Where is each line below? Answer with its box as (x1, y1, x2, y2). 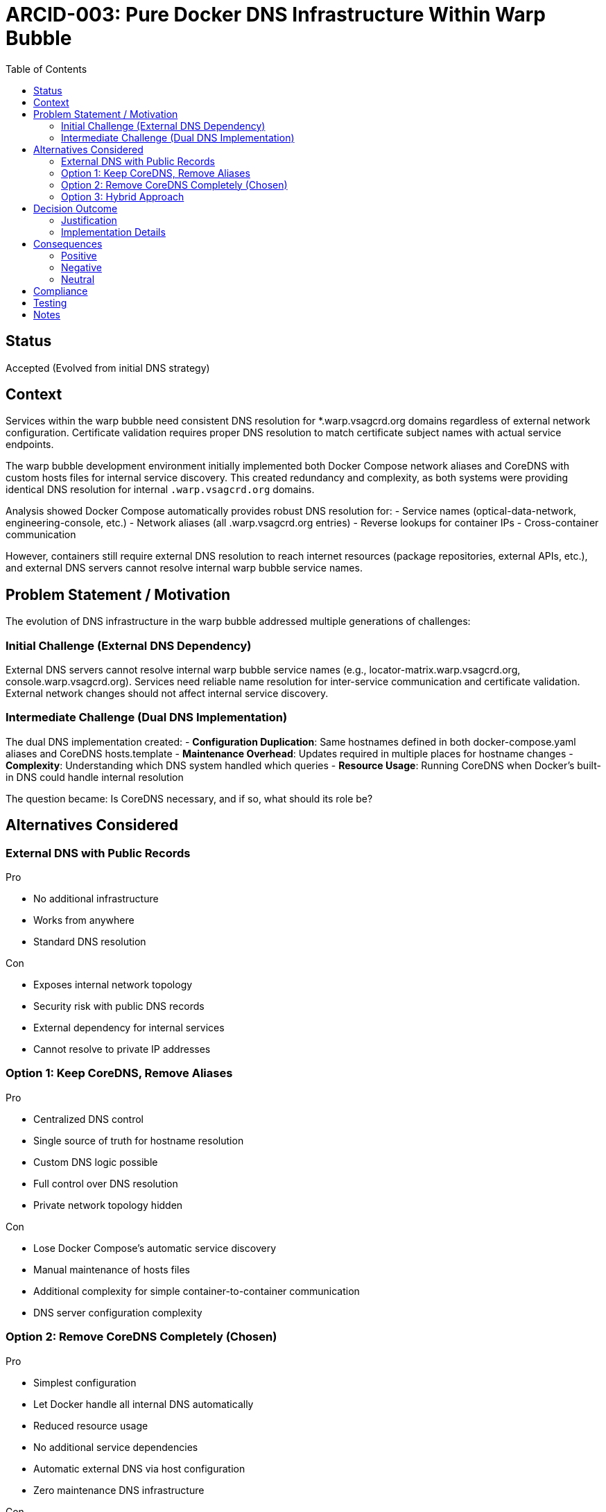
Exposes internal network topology (33, 979, 193, 990)
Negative (61, 261, 102, 273)
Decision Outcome (33, 202, 118, 214)
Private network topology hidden (33, 1199, 183, 1211)
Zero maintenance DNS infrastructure (33, 1484, 205, 1496)
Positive (61, 249, 97, 261)
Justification (61, 214, 117, 226)
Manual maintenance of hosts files (33, 1263, 191, 1275)
